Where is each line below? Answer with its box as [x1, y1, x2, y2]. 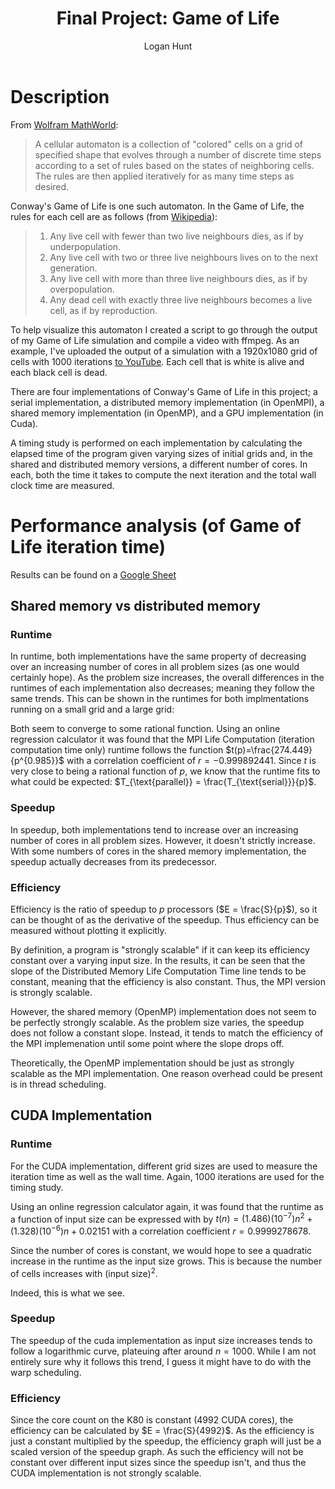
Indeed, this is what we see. [10, 1287, 125, 1299]
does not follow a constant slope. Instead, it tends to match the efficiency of [10, 1027, 324, 1039]
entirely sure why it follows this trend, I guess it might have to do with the [10, 1355, 312, 1367]
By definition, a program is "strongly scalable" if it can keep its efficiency [10, 943, 310, 956]
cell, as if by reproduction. [49, 304, 158, 316]
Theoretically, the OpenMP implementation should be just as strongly [10, 1057, 295, 1069]
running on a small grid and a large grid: [10, 703, 175, 716]
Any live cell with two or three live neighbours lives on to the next [49, 251, 319, 263]
